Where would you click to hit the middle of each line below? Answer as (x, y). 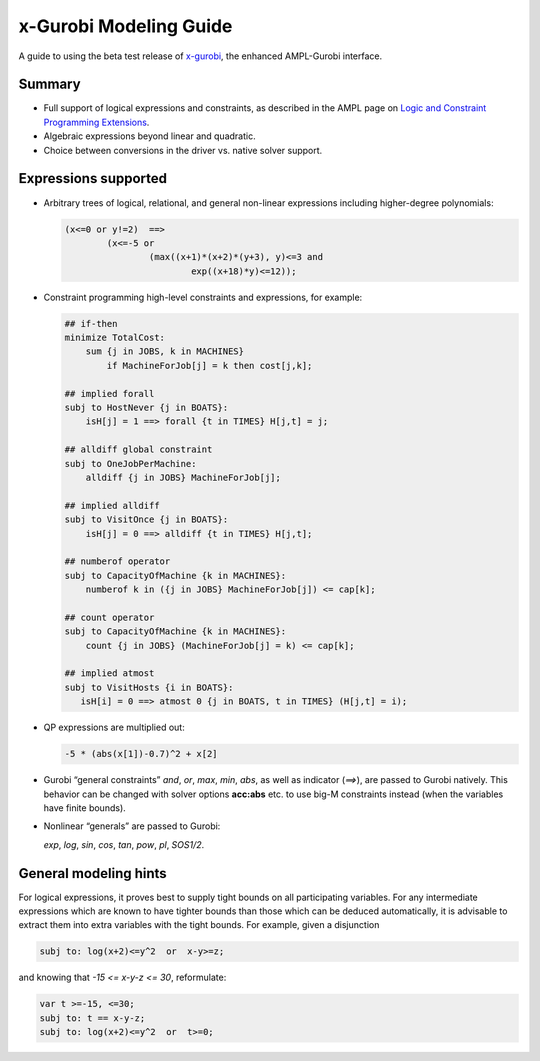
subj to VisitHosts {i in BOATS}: (149, 687)
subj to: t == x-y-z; (92, 1018)
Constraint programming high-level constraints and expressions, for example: (203, 297)
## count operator (109, 617)
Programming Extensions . (96, 122)
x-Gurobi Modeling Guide (125, 26)
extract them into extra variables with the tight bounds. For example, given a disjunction (199, 925)
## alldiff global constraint (138, 449)
